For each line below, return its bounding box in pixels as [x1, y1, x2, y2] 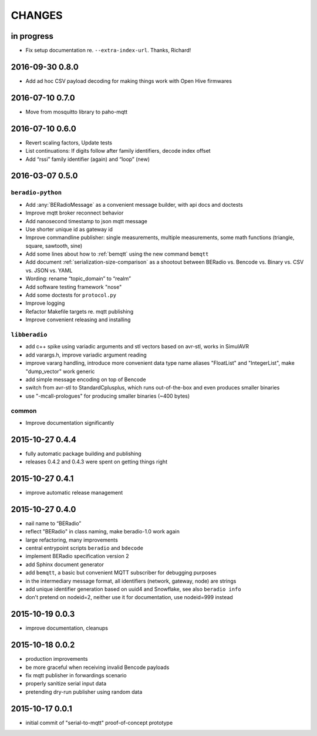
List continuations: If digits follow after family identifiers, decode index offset [25, 147, 211, 154]
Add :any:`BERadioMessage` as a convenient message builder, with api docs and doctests [25, 201, 243, 208]
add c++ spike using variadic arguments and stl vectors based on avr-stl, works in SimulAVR [25, 343, 249, 350]
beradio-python [11, 189, 62, 197]
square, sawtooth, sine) [25, 242, 83, 249]
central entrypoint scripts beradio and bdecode [25, 545, 144, 552]
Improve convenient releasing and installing [25, 316, 131, 323]
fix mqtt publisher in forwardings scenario [25, 672, 127, 679]
